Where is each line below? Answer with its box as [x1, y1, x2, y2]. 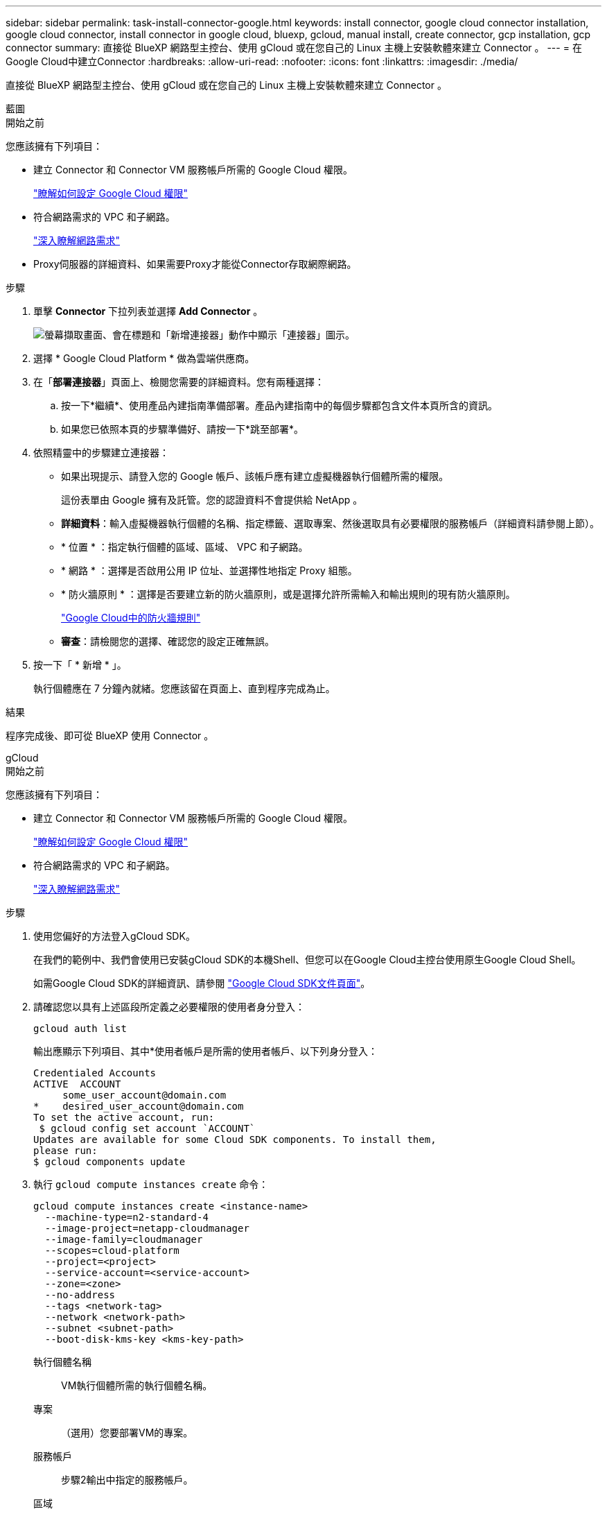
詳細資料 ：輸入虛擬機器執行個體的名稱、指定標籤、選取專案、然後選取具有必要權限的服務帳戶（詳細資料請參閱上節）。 [61, 517, 599, 529]
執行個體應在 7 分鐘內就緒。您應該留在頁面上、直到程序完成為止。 [33, 682, 335, 694]
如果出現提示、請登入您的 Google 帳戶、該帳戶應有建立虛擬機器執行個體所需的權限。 [61, 470, 449, 482]
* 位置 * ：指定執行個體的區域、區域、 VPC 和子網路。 [61, 541, 308, 553]
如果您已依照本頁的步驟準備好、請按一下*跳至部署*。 [61, 423, 304, 435]
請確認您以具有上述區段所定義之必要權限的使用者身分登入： [33, 1001, 305, 1013]
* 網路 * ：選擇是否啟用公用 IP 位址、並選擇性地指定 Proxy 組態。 [61, 565, 358, 576]
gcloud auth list [33, 1023, 127, 1034]
